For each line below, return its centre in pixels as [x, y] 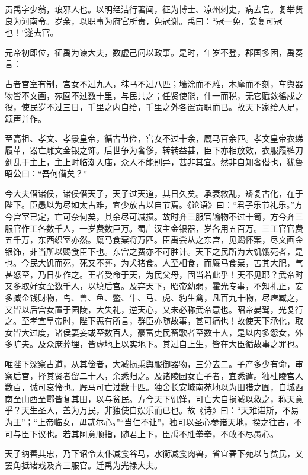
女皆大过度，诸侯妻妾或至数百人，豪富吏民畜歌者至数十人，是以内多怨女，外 [154, 332]
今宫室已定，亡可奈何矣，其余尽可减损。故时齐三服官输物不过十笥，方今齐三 [154, 216]
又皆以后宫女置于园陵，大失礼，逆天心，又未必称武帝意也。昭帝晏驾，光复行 [154, 309]
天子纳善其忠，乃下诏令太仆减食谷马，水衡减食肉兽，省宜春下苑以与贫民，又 [154, 453]
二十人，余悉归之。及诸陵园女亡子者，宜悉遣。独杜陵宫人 [191, 375]
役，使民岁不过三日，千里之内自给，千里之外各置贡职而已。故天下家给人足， [154, 107]
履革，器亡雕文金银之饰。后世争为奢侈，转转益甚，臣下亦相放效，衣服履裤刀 [154, 150]
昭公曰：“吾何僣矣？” [46, 173]
